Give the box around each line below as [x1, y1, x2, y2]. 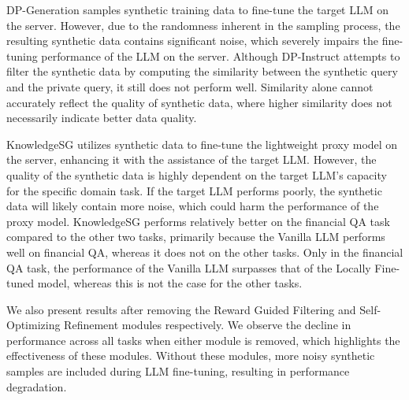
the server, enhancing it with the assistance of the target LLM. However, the [6, 151, 377, 168]
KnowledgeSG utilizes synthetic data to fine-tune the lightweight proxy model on [6, 135, 398, 152]
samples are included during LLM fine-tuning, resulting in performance [6, 363, 350, 380]
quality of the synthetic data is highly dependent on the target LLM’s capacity [6, 166, 387, 183]
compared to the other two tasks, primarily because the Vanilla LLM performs [6, 228, 385, 245]
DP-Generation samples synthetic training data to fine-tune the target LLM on [6, 2, 389, 17]
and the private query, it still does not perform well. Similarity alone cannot [6, 78, 374, 94]
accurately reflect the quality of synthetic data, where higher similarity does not [6, 94, 392, 110]
